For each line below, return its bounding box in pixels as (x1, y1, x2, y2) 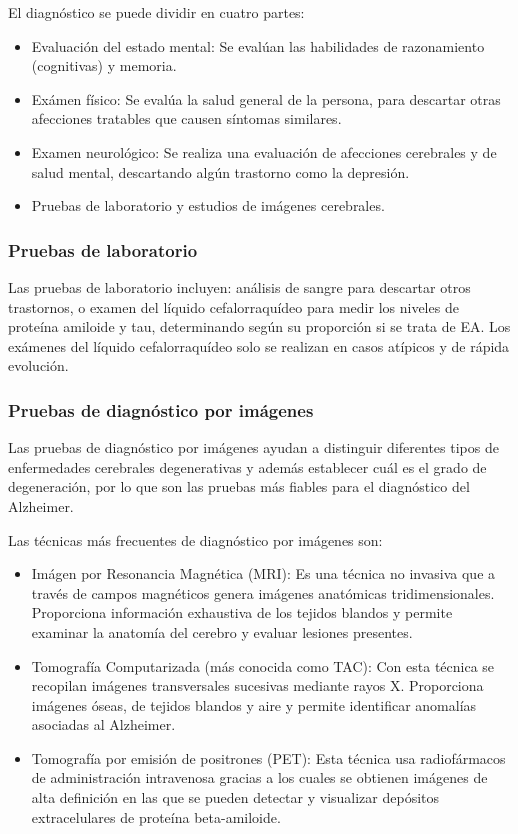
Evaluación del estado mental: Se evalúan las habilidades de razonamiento (31, 35, 485, 56)
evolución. (8, 355, 69, 376)
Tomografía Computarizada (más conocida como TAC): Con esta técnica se (31, 655, 495, 676)
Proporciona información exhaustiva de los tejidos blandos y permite (31, 602, 453, 623)
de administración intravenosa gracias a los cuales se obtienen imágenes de (31, 767, 488, 788)
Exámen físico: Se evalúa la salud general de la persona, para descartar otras (31, 88, 501, 109)
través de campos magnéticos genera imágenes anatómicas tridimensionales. (31, 582, 495, 603)
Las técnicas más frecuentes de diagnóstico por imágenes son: (8, 529, 383, 550)
